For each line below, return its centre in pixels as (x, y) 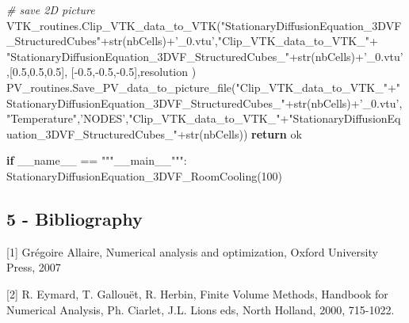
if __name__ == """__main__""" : (97, 160)
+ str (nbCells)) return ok (239, 133)
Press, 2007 (34, 267)
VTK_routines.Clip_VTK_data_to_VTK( (114, 25)
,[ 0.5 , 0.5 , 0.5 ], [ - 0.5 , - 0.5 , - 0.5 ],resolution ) (101, 72)
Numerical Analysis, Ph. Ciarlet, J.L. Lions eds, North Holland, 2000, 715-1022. (201, 309)
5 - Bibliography (75, 218)
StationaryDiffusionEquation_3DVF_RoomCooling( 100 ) (145, 175)
